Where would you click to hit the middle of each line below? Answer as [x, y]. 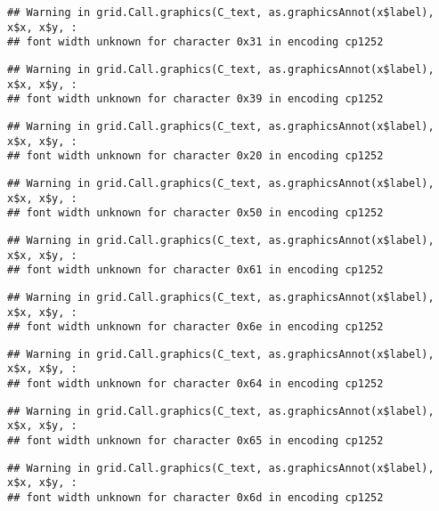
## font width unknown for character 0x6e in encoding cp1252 [195, 327]
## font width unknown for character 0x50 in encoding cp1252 [195, 213]
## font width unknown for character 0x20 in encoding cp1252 [195, 156]
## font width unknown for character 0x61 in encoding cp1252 [195, 270]
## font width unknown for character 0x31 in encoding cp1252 [195, 42]
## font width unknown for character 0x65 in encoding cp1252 [195, 441]
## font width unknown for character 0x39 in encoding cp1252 [195, 99]
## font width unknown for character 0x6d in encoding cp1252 [195, 498]
